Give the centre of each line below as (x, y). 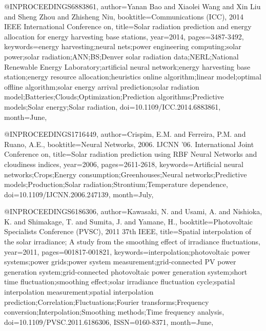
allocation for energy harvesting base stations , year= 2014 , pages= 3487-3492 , (124, 36)
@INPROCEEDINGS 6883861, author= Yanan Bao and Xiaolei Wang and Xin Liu (132, 6)
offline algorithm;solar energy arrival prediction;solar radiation (102, 86)
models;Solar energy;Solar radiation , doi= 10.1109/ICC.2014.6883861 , (112, 106)
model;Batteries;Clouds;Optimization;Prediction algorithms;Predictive (114, 97)
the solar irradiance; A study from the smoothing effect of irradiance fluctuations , (132, 242)
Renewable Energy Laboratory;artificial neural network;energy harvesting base (127, 66)
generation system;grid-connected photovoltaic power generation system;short (126, 271)
